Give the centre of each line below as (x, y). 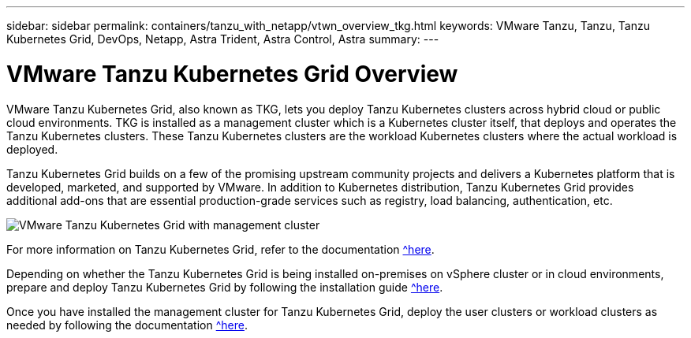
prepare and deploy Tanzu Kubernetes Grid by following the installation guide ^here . (225, 287)
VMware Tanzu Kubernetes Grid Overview (232, 74)
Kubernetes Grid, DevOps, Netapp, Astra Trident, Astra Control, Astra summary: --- (223, 39)
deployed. (32, 149)
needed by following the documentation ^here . (127, 325)
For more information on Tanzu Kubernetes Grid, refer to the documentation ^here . (220, 249)
